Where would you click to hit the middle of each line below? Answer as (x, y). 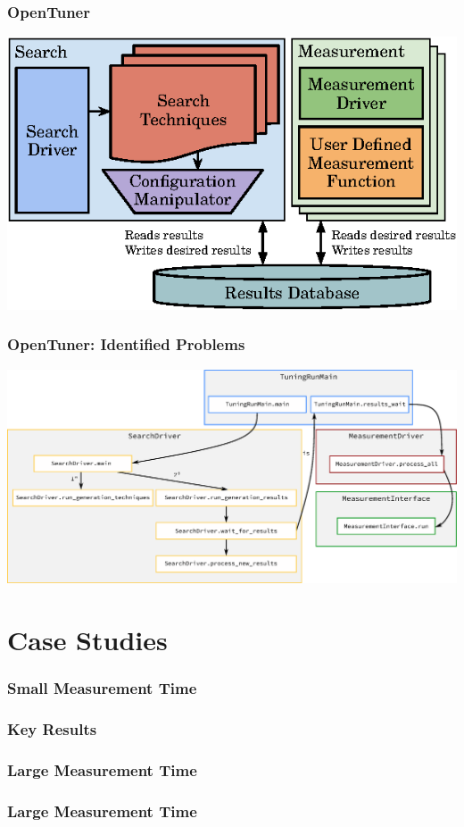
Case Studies (87, 640)
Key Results (52, 729)
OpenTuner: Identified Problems (126, 344)
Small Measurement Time (102, 688)
